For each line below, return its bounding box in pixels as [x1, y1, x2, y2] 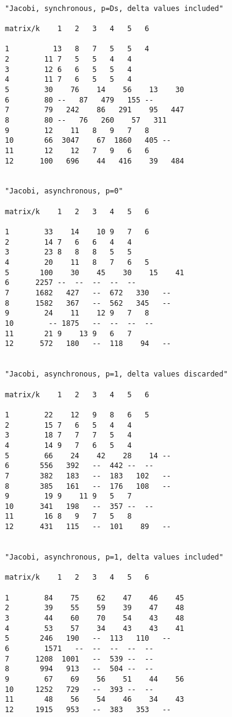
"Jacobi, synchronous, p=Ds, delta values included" [5, 4, 223, 13]
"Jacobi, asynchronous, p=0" [5, 187, 123, 196]
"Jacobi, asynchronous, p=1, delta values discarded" [5, 370, 228, 379]
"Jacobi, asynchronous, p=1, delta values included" [5, 553, 223, 562]
